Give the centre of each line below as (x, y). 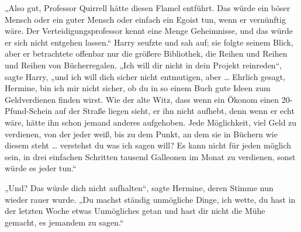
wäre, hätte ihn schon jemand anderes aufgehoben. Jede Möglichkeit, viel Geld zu (151, 122)
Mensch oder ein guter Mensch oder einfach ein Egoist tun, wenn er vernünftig (145, 19)
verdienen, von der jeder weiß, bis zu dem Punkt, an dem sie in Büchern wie (141, 134)
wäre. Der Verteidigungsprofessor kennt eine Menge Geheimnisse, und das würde (149, 31)
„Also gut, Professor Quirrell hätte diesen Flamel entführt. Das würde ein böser (148, 8)
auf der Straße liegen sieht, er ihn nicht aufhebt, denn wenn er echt (174, 111)
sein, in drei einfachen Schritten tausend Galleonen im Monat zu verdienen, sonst (150, 156)
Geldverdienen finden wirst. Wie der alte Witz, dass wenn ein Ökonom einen (142, 99)
